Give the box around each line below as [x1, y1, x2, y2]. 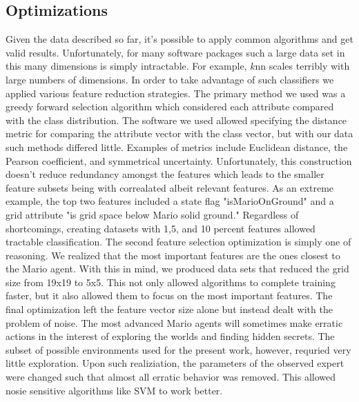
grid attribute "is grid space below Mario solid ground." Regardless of [6, 207, 299, 221]
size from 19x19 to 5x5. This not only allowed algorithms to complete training [6, 274, 336, 289]
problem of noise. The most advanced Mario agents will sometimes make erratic [6, 315, 343, 330]
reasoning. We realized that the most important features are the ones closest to [6, 248, 340, 262]
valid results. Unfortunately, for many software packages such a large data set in [6, 45, 345, 59]
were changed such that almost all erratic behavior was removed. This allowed [6, 370, 336, 384]
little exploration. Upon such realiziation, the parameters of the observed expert [6, 356, 345, 370]
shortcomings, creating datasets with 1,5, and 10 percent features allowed [6, 221, 316, 235]
